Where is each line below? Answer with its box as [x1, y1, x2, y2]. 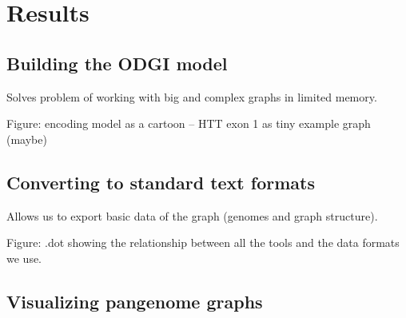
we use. [6, 249, 42, 266]
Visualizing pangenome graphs [6, 288, 263, 313]
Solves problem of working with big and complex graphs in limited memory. [6, 88, 377, 105]
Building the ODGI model [6, 50, 228, 75]
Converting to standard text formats [6, 169, 315, 194]
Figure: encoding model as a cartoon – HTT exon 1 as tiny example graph [6, 115, 371, 132]
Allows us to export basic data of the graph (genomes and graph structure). [6, 207, 378, 224]
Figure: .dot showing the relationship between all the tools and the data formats [6, 234, 400, 251]
